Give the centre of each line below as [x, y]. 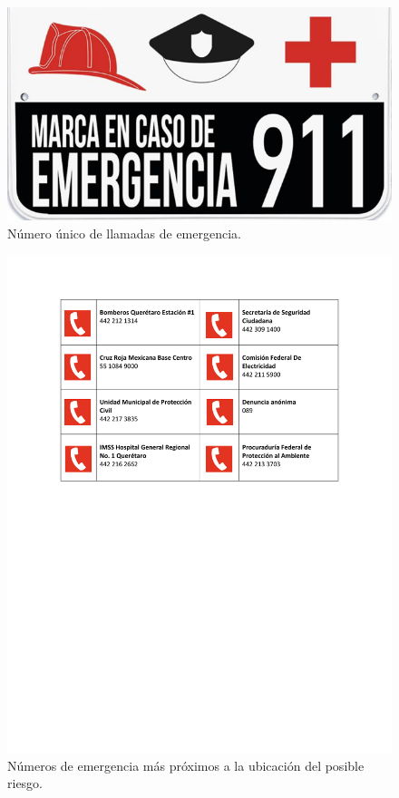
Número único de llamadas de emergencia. [124, 233]
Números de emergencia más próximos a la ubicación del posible [186, 765]
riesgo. [25, 783]
